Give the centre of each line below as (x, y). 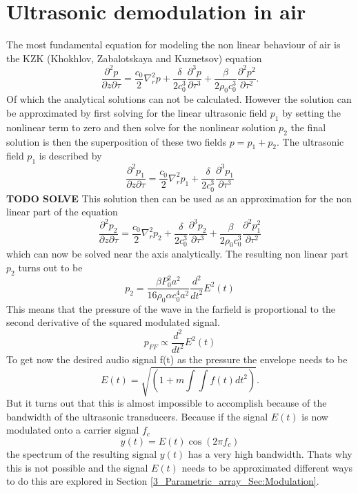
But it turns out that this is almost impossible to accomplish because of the (167, 403)
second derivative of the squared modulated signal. (113, 322)
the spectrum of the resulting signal (82, 453)
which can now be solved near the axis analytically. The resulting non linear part (178, 254)
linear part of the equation (62, 212)
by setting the (312, 112)
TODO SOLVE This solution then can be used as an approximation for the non (179, 198)
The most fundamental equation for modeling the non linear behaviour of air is (173, 45)
